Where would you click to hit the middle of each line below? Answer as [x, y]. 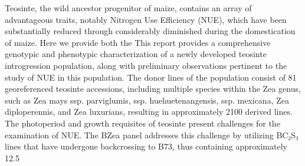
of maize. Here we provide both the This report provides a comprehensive [138, 42]
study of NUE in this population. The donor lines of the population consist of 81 [151, 77]
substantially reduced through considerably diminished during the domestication [150, 31]
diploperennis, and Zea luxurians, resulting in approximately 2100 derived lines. [149, 112]
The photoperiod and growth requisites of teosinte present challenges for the [142, 123]
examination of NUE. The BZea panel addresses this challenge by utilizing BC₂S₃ [152, 135]
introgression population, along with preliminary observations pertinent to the [146, 65]
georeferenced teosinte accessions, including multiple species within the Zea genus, [153, 89]
